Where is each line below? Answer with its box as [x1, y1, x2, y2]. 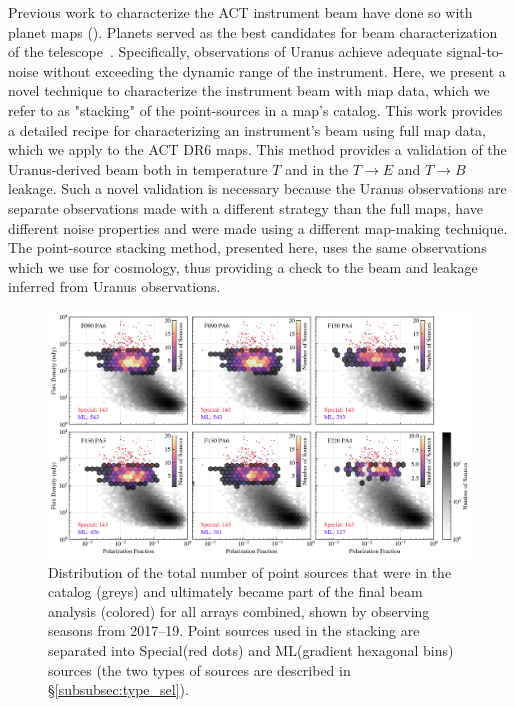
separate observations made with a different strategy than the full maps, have [8, 197, 483, 218]
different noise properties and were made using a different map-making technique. [8, 217, 508, 238]
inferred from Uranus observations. [8, 276, 221, 297]
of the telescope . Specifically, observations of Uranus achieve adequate [8, 41, 442, 62]
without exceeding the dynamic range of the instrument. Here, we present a [43, 60, 506, 81]
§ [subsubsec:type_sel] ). [48, 679, 189, 700]
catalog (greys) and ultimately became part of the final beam [48, 581, 423, 602]
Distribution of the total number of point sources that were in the [48, 561, 452, 582]
